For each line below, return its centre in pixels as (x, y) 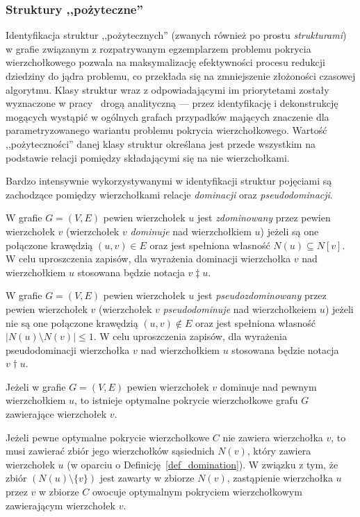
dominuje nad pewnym (268, 386)
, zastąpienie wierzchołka (280, 478)
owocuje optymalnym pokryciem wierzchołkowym (197, 492)
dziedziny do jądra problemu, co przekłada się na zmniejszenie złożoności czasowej (181, 76)
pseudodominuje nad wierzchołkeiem (240, 308)
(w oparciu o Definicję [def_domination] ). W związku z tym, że (203, 464)
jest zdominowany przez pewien (264, 218)
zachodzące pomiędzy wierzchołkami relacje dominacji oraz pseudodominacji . (169, 194)
